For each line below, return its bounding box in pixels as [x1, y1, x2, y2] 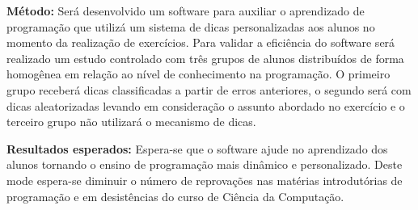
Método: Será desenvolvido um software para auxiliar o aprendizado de [6, 2, 365, 19]
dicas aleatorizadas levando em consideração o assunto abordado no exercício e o [6, 97, 405, 114]
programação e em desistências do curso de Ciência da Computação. [6, 187, 344, 204]
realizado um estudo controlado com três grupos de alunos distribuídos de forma [6, 49, 404, 66]
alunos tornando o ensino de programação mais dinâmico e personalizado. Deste [6, 156, 403, 173]
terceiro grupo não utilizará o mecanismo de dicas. [6, 113, 256, 130]
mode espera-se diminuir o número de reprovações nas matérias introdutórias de [6, 171, 403, 188]
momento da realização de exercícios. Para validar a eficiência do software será [6, 34, 395, 51]
